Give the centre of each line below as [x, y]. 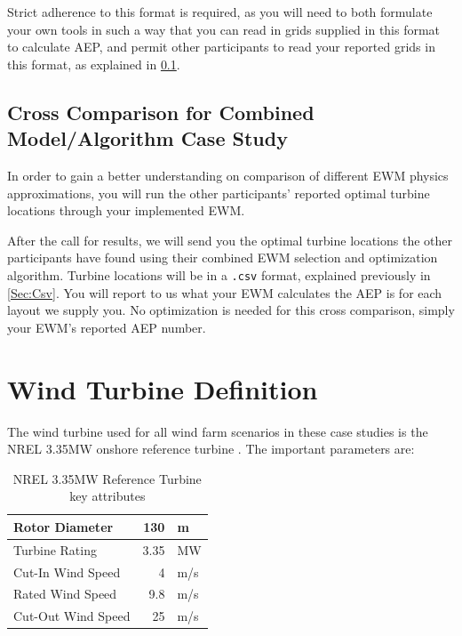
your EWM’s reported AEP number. [107, 327]
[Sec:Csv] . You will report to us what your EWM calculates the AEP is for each [225, 292]
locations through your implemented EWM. [126, 210]
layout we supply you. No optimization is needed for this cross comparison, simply [231, 310]
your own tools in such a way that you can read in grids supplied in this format [224, 29]
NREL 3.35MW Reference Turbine [107, 478]
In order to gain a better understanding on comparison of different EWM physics [228, 175]
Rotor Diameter [64, 526]
